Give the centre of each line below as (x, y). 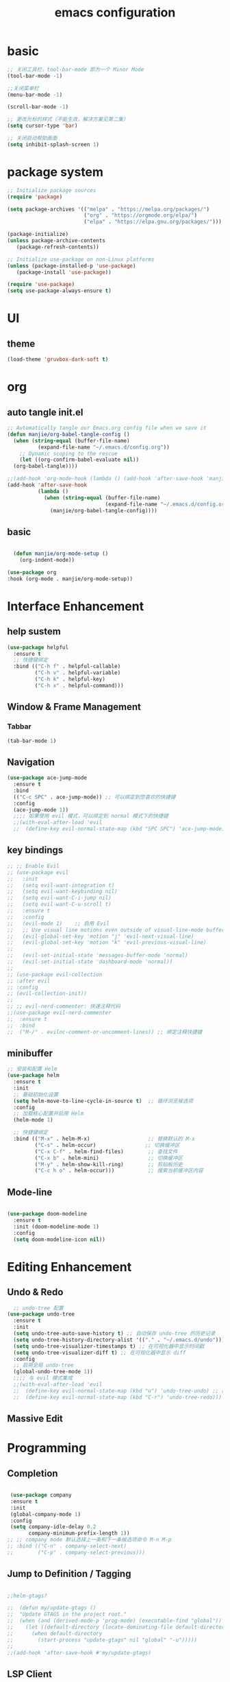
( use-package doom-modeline (47, 1214)
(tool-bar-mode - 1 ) (35, 76)
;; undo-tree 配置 (38, 1308)
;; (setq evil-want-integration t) (61, 885)
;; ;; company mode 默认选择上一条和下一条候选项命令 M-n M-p (89, 1540)
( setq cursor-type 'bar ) (42, 126)
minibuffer (30, 1053)
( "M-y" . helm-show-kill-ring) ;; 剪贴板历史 (109, 1164)
